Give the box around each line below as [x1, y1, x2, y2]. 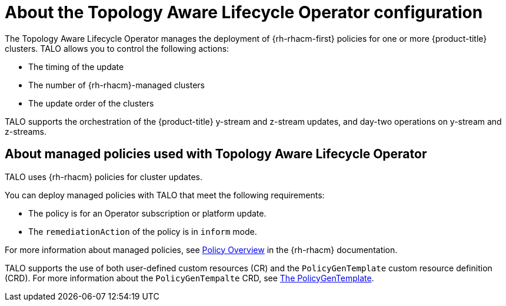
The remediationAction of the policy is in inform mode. [28, 226, 257, 237]
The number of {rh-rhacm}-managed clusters [28, 79, 205, 90]
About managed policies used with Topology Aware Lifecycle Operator [5, 147, 427, 162]
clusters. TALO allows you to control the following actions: [5, 43, 229, 54]
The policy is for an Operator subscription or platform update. [28, 208, 267, 218]
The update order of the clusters [28, 98, 154, 108]
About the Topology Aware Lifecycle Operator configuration [5, 2, 483, 22]
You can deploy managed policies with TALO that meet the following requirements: [5, 189, 325, 200]
